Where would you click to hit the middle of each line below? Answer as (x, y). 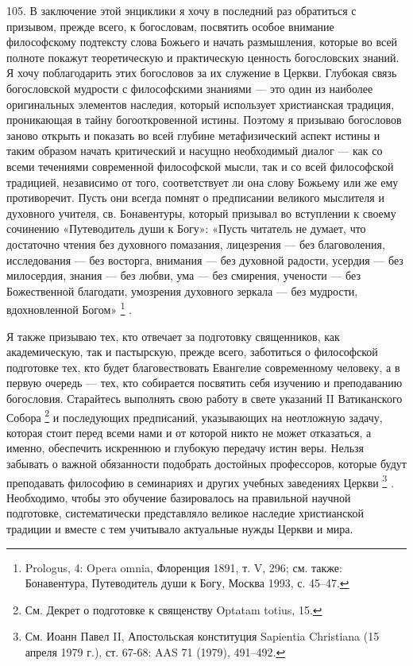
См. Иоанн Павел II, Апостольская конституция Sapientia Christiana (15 (202, 636)
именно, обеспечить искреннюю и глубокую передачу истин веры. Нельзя (185, 448)
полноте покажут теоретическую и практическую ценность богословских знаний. (203, 57)
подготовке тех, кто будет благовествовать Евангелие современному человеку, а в (203, 367)
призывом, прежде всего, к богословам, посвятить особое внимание (170, 26)
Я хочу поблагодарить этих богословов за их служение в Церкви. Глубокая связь (202, 73)
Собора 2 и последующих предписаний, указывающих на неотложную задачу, (195, 416)
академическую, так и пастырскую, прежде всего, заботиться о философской (192, 352)
